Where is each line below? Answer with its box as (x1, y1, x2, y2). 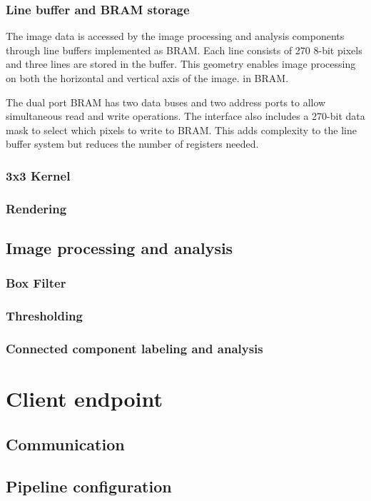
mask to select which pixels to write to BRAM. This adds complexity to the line (6, 122, 357, 137)
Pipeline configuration (6, 475, 172, 497)
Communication (6, 432, 125, 455)
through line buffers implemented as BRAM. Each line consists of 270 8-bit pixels (6, 42, 362, 57)
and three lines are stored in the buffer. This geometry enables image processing (6, 56, 356, 71)
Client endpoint (6, 384, 163, 413)
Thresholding (6, 307, 83, 325)
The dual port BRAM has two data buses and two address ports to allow (6, 94, 326, 109)
